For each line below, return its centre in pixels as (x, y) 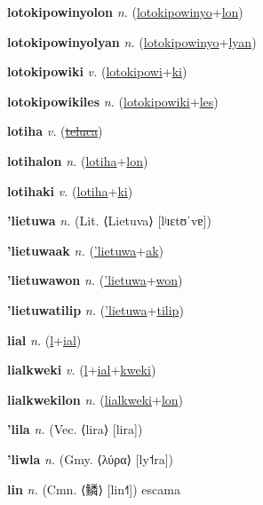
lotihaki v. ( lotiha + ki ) (70, 190)
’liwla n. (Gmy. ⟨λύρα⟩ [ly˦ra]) (91, 458)
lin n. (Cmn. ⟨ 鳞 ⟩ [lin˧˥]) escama (94, 489)
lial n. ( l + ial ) (44, 339)
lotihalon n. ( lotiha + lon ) (78, 160)
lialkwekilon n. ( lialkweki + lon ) (96, 399)
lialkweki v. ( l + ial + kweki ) (82, 370)
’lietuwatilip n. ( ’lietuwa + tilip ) (96, 309)
